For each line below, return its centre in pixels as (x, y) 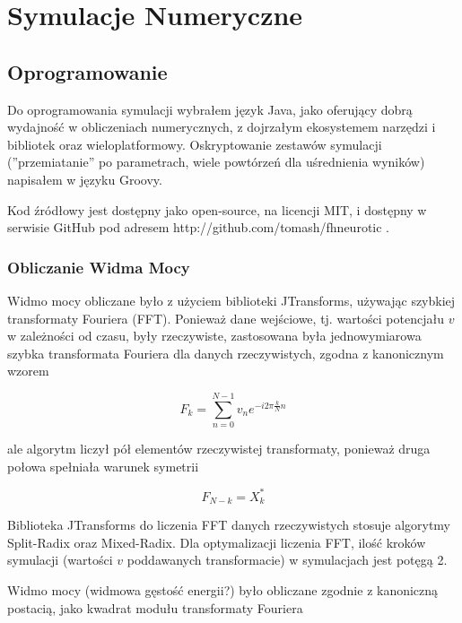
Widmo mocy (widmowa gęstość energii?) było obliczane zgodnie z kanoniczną (223, 589)
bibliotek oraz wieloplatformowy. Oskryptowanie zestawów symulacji (195, 144)
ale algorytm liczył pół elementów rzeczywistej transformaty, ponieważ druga (219, 449)
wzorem (28, 371)
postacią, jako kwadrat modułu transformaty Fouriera (155, 607)
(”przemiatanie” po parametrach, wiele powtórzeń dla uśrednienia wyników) (216, 162)
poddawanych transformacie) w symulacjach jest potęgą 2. (287, 560)
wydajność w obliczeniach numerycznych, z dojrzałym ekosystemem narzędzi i (222, 127)
